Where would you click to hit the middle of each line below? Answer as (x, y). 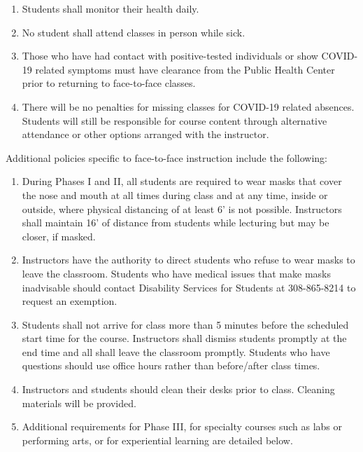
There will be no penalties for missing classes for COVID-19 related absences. (188, 106)
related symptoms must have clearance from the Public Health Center (185, 69)
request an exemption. (70, 301)
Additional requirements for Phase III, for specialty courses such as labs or (182, 426)
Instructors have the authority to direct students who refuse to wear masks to (188, 260)
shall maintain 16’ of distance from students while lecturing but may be (176, 222)
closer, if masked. (59, 236)
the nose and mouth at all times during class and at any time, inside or (175, 194)
